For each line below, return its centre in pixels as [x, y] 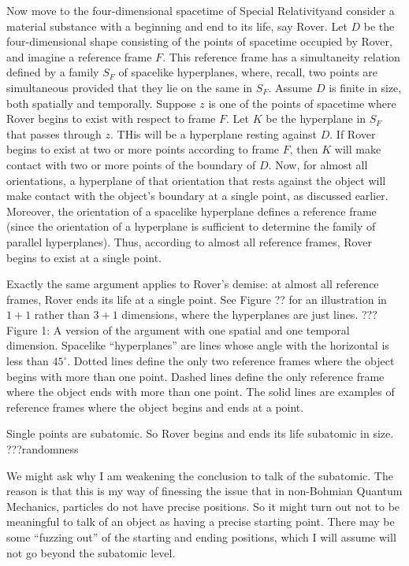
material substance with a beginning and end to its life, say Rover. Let [177, 26]
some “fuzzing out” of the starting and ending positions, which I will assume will [201, 537]
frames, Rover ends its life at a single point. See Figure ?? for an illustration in [197, 299]
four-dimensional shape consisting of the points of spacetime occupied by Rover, [199, 41]
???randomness [43, 449]
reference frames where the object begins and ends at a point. [155, 407]
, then [304, 149]
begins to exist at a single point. [84, 257]
